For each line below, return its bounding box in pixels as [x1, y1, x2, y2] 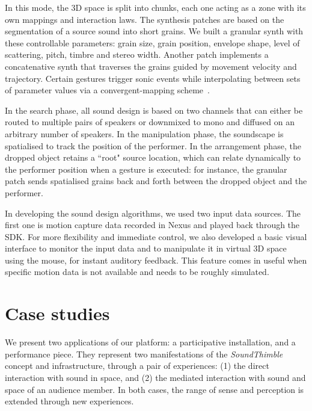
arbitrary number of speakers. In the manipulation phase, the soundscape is [5, 127, 284, 140]
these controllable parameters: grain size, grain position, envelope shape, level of [5, 36, 300, 49]
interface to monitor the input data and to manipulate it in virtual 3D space [5, 242, 287, 255]
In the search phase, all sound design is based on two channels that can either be [5, 104, 303, 116]
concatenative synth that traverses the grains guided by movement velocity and [5, 60, 297, 72]
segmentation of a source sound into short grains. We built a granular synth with [5, 25, 304, 37]
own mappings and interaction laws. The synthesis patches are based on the [5, 13, 284, 25]
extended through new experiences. [5, 395, 134, 407]
